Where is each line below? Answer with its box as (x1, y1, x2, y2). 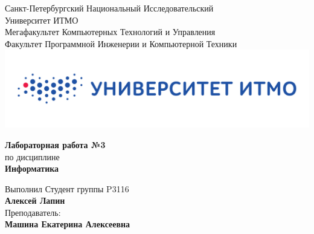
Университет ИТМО (5, 13, 78, 26)
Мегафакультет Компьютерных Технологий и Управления (5, 25, 216, 38)
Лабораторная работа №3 (5, 138, 106, 151)
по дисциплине (5, 150, 60, 163)
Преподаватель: (5, 206, 61, 218)
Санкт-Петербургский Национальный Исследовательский (5, 2, 214, 14)
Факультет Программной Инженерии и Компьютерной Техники (5, 37, 237, 50)
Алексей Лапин (5, 194, 65, 207)
